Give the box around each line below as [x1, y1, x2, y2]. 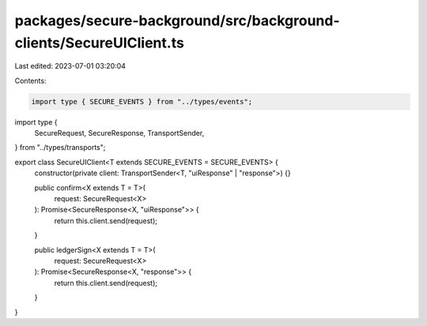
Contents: [14, 76, 47, 85]
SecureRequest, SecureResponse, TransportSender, [34, 129, 205, 138]
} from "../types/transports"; [14, 143, 106, 152]
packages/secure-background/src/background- [14, 12, 340, 29]
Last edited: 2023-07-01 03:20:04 [14, 62, 127, 71]
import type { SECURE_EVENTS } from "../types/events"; [31, 97, 253, 106]
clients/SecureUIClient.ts [14, 34, 185, 51]
